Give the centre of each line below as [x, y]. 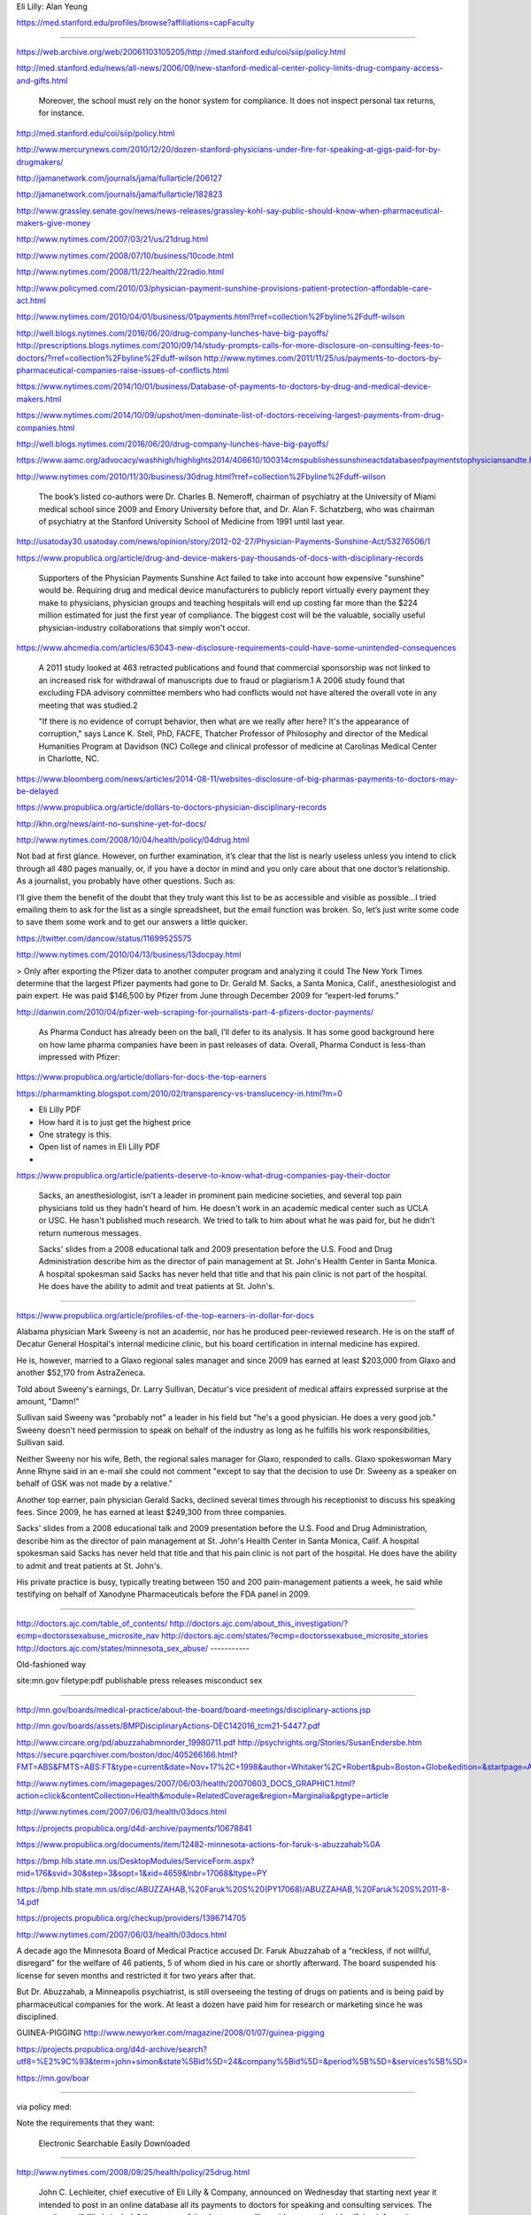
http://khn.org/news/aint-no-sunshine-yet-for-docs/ [112, 823]
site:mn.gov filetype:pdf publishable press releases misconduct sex [139, 1681]
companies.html [46, 427]
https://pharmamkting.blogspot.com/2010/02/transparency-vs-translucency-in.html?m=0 [179, 1093]
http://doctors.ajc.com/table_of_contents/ [92, 1623]
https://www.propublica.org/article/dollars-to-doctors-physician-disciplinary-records [172, 807]
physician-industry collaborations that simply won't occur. [144, 627]
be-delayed [38, 791]
